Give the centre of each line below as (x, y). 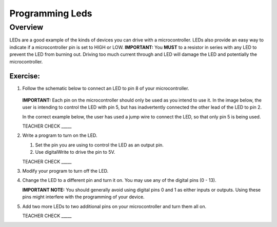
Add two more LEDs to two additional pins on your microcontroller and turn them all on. (114, 206)
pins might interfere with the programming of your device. (83, 197)
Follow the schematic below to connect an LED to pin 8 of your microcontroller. (106, 88)
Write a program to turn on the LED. (60, 135)
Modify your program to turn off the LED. (65, 171)
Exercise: (25, 76)
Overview (26, 27)
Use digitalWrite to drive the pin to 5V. (75, 152)
